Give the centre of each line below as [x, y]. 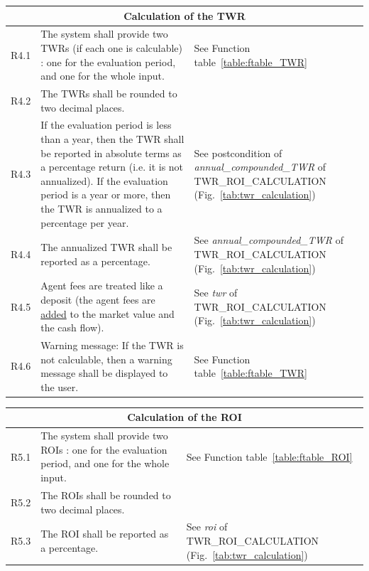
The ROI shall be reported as [105, 534]
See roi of [207, 527]
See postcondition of [238, 153]
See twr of [216, 293]
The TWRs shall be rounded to [109, 93]
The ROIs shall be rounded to [106, 495]
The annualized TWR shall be [106, 247]
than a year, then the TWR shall [112, 139]
